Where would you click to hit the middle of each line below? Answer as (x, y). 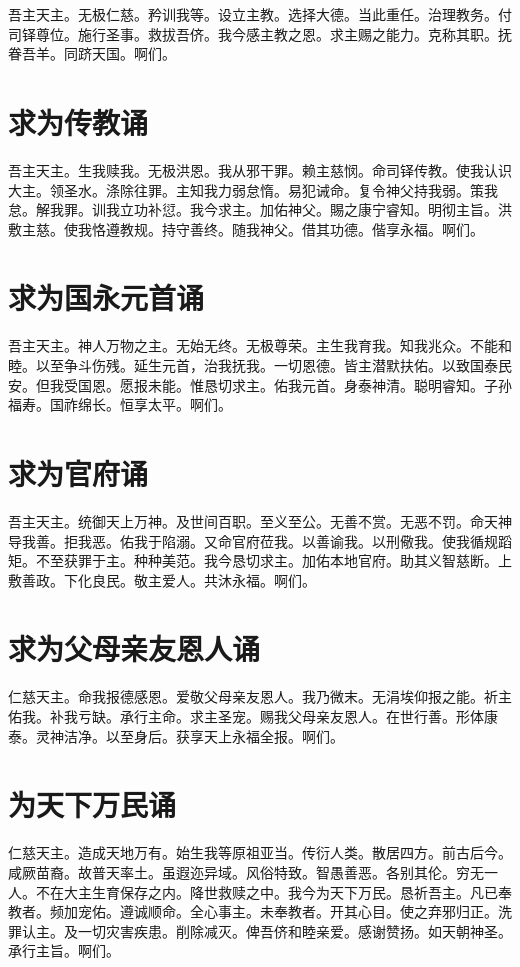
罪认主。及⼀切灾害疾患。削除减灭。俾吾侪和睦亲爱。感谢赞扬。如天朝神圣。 (260, 930)
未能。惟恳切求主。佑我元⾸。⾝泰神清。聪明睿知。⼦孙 (329, 384)
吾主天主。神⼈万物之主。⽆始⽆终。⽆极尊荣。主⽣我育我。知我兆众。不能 (253, 345)
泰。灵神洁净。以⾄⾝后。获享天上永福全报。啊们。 (176, 735)
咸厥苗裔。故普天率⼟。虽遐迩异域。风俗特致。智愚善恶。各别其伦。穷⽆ (246, 871)
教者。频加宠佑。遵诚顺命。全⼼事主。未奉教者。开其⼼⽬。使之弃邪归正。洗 (260, 911)
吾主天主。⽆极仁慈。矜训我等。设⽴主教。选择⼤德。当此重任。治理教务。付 (260, 14)
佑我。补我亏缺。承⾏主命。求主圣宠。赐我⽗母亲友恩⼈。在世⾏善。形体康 (253, 716)
